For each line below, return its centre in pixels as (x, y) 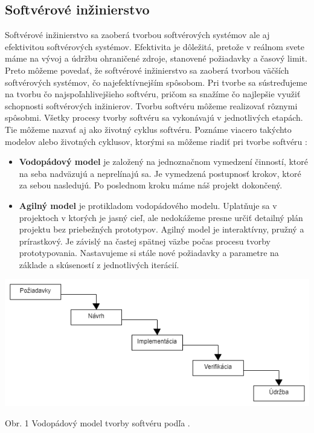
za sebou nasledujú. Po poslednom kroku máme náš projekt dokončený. (151, 185)
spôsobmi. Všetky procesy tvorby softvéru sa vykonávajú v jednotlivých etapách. (154, 117)
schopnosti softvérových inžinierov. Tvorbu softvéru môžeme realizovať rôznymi (151, 105)
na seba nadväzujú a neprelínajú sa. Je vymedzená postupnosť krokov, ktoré (160, 173)
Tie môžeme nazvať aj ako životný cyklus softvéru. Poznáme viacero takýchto (148, 129)
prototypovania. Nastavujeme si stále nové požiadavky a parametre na (149, 253)
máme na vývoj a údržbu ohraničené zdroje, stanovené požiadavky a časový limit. (156, 58)
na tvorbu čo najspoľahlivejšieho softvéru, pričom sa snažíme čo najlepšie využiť (153, 94)
